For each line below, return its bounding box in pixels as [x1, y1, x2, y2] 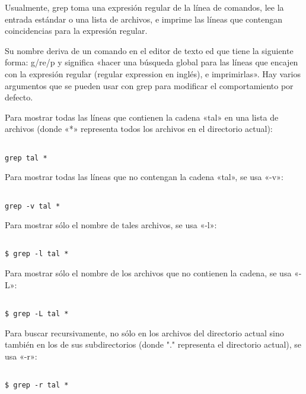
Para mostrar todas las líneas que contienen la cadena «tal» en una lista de [5, 111, 279, 123]
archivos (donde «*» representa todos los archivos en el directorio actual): [5, 122, 273, 135]
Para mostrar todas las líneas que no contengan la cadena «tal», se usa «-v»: [5, 171, 283, 183]
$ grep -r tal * [5, 381, 69, 389]
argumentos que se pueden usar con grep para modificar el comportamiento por [5, 79, 294, 92]
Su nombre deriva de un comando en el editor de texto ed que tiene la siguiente [5, 44, 294, 56]
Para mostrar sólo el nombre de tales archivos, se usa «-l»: [5, 219, 217, 231]
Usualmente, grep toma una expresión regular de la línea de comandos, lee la [5, 1, 284, 13]
